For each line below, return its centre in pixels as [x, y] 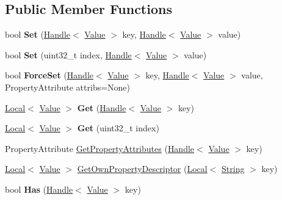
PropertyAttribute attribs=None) [68, 87]
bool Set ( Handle [38, 34]
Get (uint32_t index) [118, 128]
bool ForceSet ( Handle [49, 75]
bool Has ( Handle [39, 189]
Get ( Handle [102, 107]
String [233, 169]
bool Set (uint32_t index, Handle [68, 54]
